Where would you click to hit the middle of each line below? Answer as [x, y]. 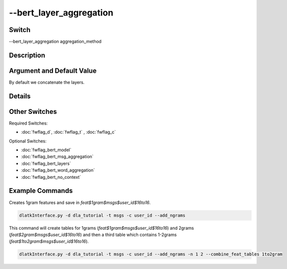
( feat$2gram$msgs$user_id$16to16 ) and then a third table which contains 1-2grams [93, 235]
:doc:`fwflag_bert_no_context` [51, 177]
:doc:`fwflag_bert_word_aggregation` [58, 170]
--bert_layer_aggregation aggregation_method [55, 42]
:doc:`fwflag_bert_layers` [46, 163]
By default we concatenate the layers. [47, 82]
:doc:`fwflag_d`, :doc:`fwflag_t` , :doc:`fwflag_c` [68, 132]
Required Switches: [28, 123]
